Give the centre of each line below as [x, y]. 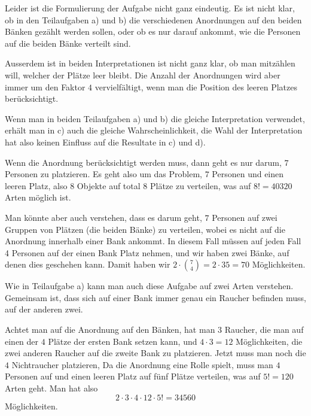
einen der [22, 341]
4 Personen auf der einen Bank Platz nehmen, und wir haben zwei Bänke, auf [147, 252]
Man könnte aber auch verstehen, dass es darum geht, [103, 217]
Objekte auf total [109, 185]
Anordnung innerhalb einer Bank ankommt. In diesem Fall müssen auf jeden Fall [153, 241]
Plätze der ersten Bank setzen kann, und [123, 341]
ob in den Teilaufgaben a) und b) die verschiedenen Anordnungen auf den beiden [153, 19]
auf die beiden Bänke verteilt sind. [68, 43]
